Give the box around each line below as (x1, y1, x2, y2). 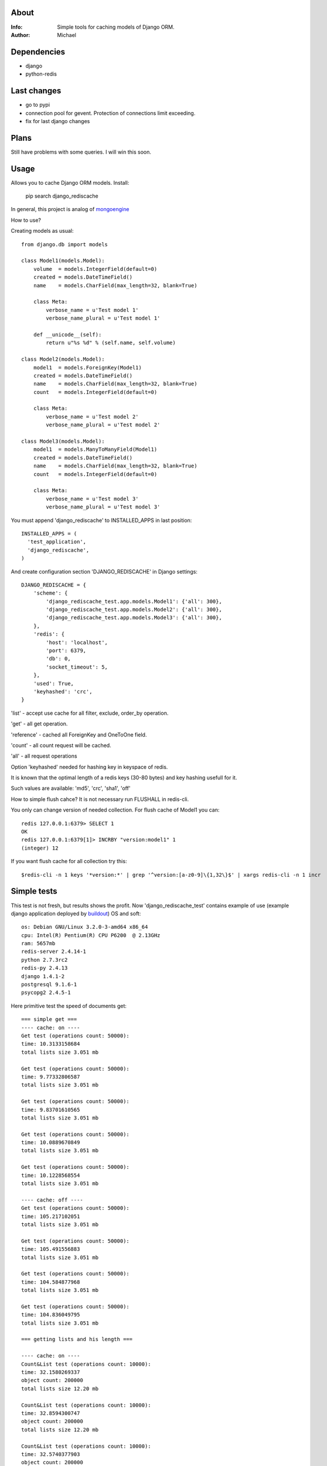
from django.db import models (21, 241, 108, 247)
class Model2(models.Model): (21, 356, 105, 363)
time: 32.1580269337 (21, 1369, 80, 1375)
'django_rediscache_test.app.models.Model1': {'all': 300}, (46, 598, 222, 605)
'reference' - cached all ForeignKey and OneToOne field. (11, 731, 147, 738)
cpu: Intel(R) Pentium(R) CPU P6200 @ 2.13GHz (21, 932, 161, 938)
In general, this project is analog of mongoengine (11, 206, 130, 213)
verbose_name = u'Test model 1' (46, 307, 139, 313)
